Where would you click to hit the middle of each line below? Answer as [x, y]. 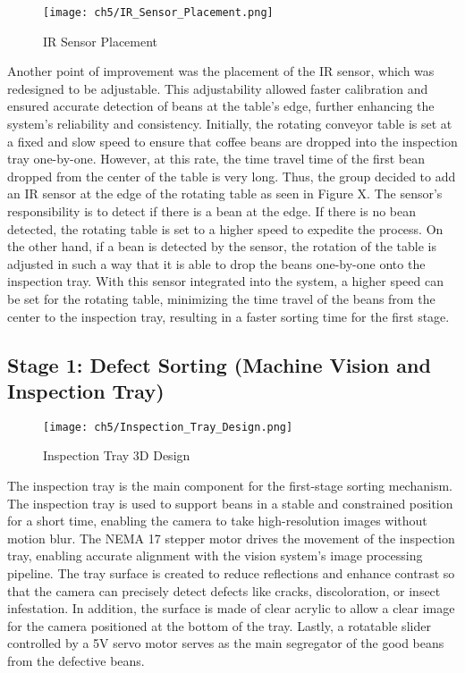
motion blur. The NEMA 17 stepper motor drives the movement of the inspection [231, 538]
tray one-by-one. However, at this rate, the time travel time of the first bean [216, 159]
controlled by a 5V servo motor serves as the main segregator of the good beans [226, 643]
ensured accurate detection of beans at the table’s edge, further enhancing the [221, 106]
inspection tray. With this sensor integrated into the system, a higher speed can [225, 281]
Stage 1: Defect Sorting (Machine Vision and [219, 364]
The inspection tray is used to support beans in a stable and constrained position [230, 503]
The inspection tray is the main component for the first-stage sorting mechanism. [230, 485]
